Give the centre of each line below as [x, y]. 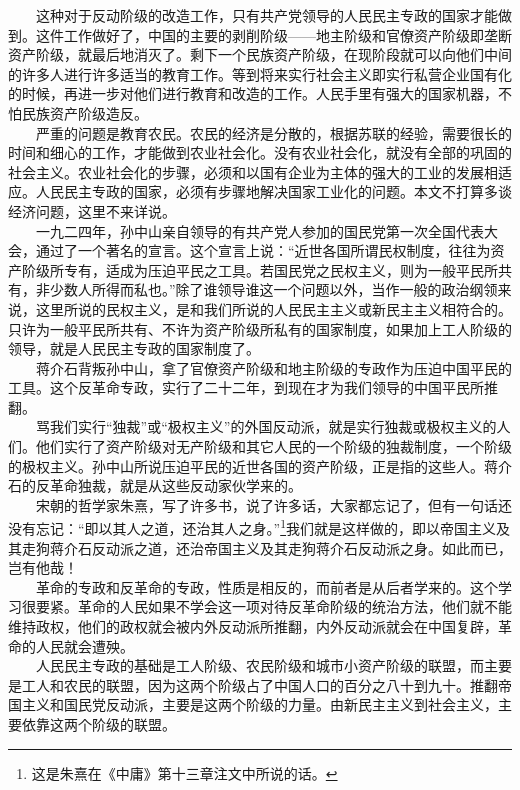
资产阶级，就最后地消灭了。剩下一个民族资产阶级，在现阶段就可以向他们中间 [260, 54]
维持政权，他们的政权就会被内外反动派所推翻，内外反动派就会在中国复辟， [253, 626]
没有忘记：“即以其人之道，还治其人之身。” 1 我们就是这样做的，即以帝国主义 [252, 527]
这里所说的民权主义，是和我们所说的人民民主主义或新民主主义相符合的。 [273, 308]
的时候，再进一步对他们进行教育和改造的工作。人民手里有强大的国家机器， [253, 93]
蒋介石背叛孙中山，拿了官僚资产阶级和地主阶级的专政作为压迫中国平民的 [273, 367]
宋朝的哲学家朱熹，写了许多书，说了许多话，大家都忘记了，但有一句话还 [273, 504]
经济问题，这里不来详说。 [92, 210]
